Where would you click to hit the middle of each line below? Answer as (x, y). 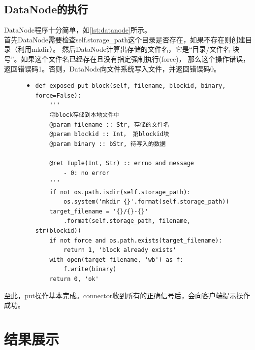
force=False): (58, 95)
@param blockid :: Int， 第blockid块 (109, 134)
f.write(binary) (90, 269)
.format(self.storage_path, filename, (127, 221)
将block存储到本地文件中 (85, 115)
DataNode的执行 (46, 9)
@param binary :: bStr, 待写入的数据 (108, 144)
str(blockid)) (58, 231)
